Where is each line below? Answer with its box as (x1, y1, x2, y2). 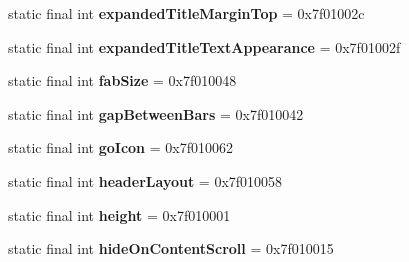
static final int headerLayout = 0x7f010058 (8, 170, 283, 191)
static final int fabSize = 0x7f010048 (8, 70, 237, 91)
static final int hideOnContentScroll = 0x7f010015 (8, 238, 334, 259)
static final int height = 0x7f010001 (8, 204, 231, 225)
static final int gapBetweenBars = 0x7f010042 (8, 103, 304, 124)
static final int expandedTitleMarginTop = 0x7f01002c (8, 3, 365, 23)
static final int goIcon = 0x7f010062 (8, 137, 233, 158)
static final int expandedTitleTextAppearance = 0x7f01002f (8, 36, 401, 57)
